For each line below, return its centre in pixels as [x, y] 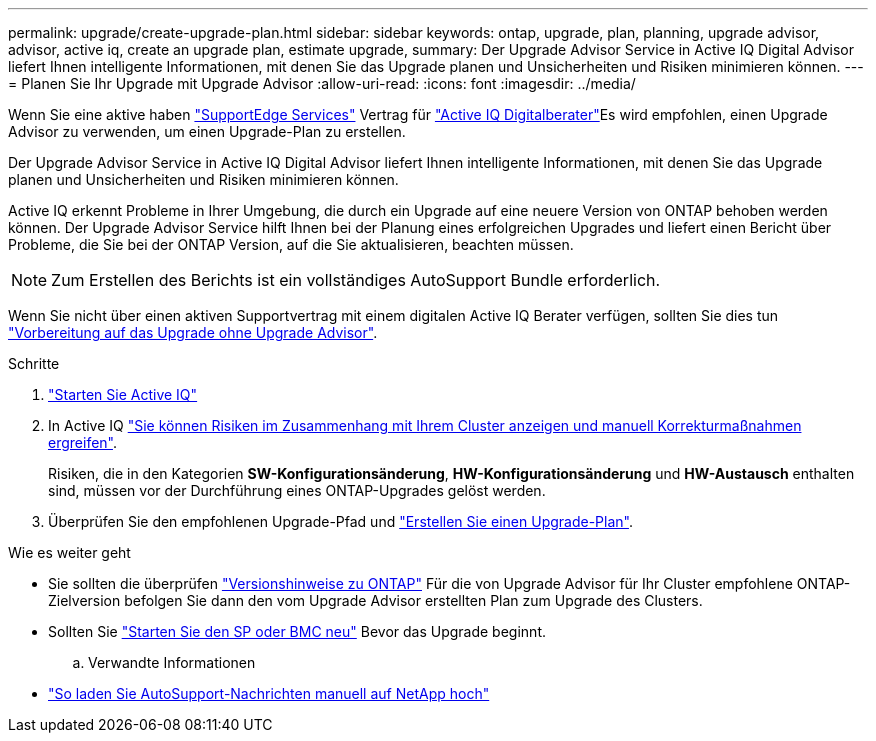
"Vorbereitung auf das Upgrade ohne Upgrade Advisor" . [193, 332]
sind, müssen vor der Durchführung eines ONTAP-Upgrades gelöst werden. [297, 490]
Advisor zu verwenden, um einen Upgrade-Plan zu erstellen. [207, 131]
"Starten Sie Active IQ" [123, 394]
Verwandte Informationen [172, 662]
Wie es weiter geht [69, 552]
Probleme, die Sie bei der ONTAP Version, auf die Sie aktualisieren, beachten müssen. [291, 244]
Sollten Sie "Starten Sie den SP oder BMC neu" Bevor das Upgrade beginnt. [297, 631]
